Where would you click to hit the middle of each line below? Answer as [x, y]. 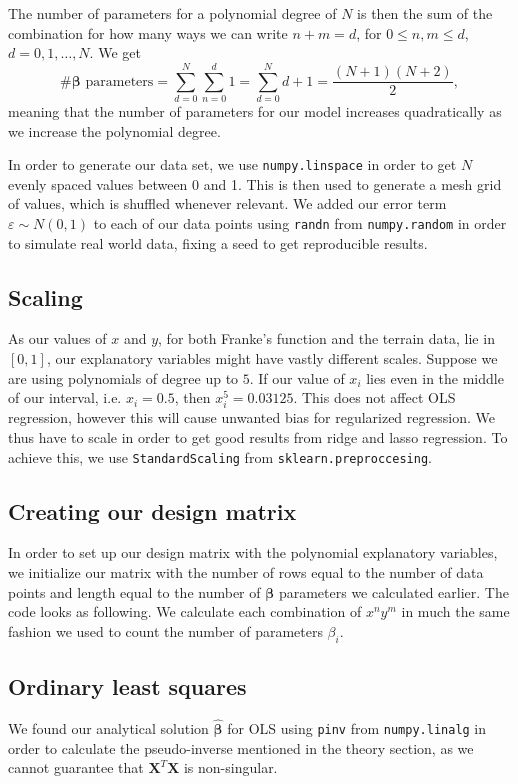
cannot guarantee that [76, 767]
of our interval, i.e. [65, 397]
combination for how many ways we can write [148, 32]
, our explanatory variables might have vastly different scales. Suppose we [272, 357]
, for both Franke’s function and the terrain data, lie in [326, 338]
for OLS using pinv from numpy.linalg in [357, 727]
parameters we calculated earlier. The [393, 591]
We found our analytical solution [108, 727]
